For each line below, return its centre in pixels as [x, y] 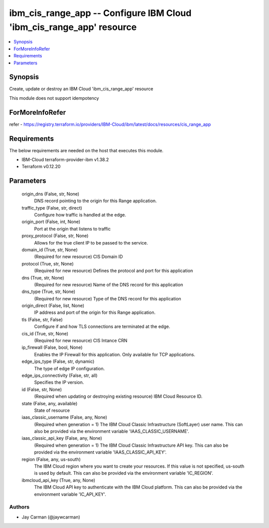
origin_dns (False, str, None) [51, 194]
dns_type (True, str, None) [49, 291]
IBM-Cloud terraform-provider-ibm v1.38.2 [65, 160]
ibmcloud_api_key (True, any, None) [59, 480]
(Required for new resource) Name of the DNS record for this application [109, 284]
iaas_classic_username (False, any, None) [64, 417]
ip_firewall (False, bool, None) [52, 347]
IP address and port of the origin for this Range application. [95, 312]
